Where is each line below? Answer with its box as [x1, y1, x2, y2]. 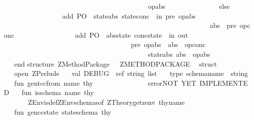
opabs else [148, 1, 230, 11]
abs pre [209, 20, 236, 30]
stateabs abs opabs [148, 48, 210, 59]
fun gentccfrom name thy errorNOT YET [14, 77, 196, 88]
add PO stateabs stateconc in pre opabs [62, 10, 196, 21]
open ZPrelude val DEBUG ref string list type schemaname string [14, 68, 248, 78]
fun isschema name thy [22, 87, 94, 97]
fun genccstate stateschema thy [14, 106, 111, 117]
